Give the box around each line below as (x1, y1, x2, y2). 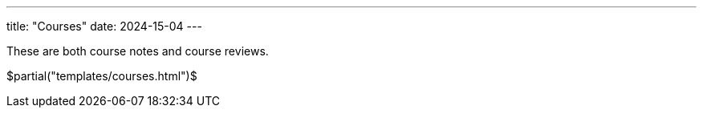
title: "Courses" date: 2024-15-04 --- (6, 19, 202, 33)
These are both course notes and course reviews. (6, 44, 269, 58)
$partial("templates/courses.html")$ (6, 69, 197, 83)
